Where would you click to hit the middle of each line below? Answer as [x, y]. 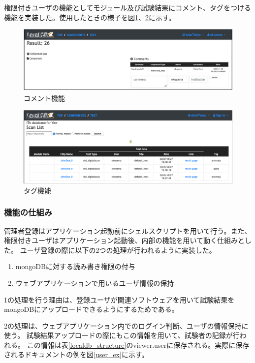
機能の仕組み [28, 212]
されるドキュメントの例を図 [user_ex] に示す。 [76, 354]
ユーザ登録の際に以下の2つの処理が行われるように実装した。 [118, 250]
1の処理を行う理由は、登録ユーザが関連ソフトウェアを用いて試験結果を [119, 299]
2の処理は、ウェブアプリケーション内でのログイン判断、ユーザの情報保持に [126, 325]
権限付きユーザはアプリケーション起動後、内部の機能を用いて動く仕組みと [125, 240]
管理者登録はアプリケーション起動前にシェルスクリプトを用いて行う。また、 [128, 230]
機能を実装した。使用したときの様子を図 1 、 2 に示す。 [90, 17]
